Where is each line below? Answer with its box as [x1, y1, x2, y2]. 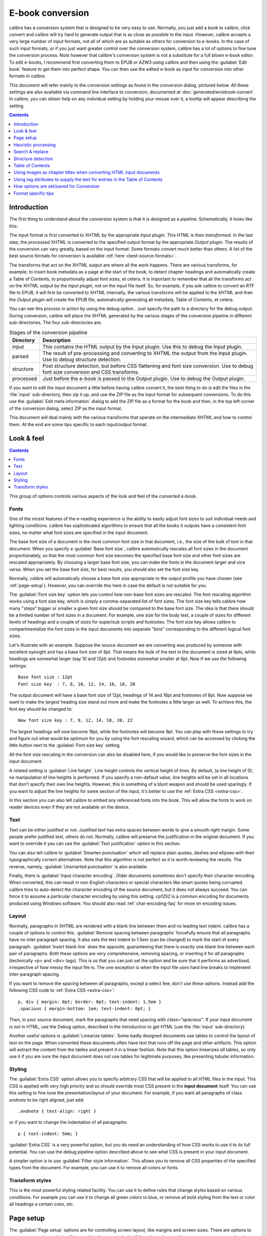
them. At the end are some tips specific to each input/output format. [9, 421, 148, 427]
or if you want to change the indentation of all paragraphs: [9, 1119, 128, 1125]
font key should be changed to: [9, 706, 73, 712]
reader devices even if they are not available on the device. [9, 804, 130, 810]
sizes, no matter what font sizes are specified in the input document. [9, 530, 149, 535]
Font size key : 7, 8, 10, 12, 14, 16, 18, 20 [18, 681, 135, 687]
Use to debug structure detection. [42, 356, 121, 363]
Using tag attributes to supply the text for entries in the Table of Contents [13, 176, 163, 182]
